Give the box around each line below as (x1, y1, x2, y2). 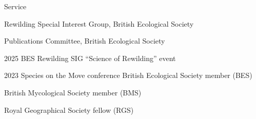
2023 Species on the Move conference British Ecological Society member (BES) (4, 70, 252, 81)
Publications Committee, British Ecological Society (4, 35, 165, 46)
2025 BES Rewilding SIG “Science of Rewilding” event (4, 52, 176, 63)
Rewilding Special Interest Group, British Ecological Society (4, 18, 194, 29)
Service (4, 1, 27, 11)
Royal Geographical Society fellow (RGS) (4, 104, 134, 115)
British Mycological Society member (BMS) (4, 87, 142, 97)
